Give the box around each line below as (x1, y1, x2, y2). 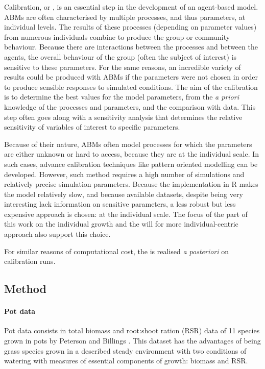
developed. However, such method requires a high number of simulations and (4, 168, 245, 179)
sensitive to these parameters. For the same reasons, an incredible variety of (4, 61, 241, 72)
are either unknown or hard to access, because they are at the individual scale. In (4, 149, 259, 159)
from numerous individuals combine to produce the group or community (4, 31, 230, 42)
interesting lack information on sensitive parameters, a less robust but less (4, 199, 236, 209)
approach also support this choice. (4, 229, 111, 239)
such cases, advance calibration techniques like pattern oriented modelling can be (4, 158, 258, 169)
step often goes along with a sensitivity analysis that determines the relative (4, 111, 243, 122)
